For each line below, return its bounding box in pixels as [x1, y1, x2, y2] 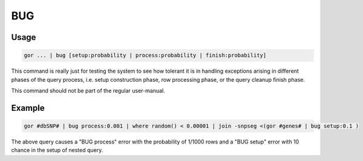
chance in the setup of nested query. [11, 146, 103, 154]
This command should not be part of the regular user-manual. [11, 87, 166, 94]
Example [11, 103, 45, 113]
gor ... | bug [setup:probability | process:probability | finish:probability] [24, 52, 267, 59]
